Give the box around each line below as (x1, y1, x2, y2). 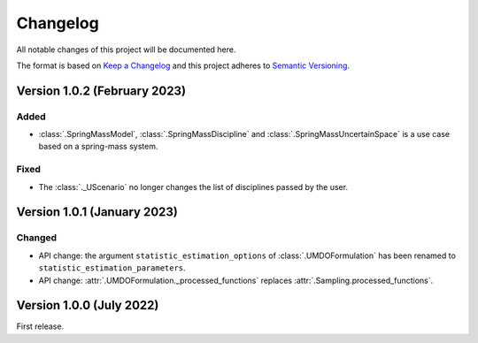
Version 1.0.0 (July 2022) (16, 298, 159, 313)
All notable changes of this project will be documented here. (16, 44, 236, 55)
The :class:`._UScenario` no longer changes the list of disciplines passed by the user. (38, 181, 349, 192)
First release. (16, 321, 65, 332)
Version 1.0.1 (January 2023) (16, 204, 179, 220)
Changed (16, 232, 58, 244)
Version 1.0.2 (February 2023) (16, 83, 186, 98)
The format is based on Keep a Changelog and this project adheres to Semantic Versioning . (16, 60, 350, 71)
